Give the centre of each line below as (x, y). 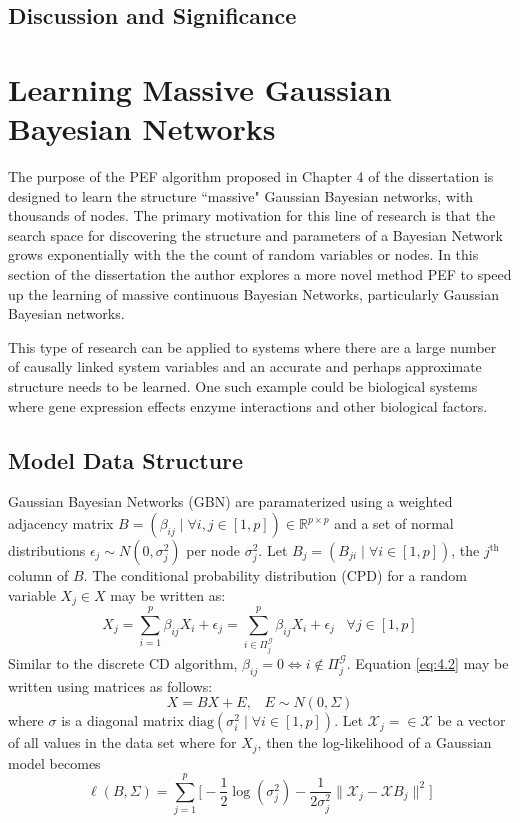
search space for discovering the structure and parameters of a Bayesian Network (255, 234)
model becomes (54, 762)
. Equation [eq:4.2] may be (427, 662)
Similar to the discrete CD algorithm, (123, 662)
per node (213, 550)
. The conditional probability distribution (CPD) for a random (275, 575)
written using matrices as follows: (110, 685)
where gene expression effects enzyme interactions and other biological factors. (248, 405)
